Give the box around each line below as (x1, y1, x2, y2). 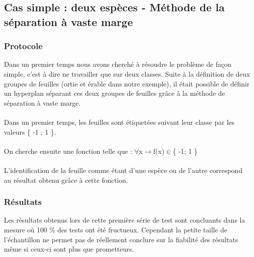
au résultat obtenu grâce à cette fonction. (4, 174, 128, 185)
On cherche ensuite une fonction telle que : (4, 145, 132, 156)
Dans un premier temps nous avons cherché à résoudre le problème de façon (4, 59, 231, 69)
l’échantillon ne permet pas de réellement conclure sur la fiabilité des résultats (4, 234, 238, 244)
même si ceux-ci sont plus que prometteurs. (4, 244, 134, 254)
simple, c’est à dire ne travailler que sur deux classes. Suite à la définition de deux (4, 68, 250, 79)
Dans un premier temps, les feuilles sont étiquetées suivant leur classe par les (4, 116, 235, 127)
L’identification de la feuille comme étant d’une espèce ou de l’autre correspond (4, 165, 243, 175)
